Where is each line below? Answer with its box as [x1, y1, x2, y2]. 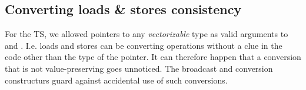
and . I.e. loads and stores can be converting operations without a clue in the [5, 39, 282, 51]
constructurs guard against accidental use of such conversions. [5, 74, 228, 86]
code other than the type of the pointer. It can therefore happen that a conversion [5, 51, 301, 63]
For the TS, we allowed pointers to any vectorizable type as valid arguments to [5, 28, 288, 40]
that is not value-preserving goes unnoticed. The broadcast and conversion [5, 62, 273, 74]
